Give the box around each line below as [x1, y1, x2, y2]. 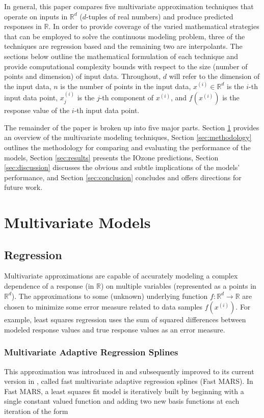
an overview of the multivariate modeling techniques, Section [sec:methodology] [4, 132, 252, 143]
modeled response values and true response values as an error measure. [4, 324, 225, 335]
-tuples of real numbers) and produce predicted [86, 11, 233, 21]
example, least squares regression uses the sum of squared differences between [4, 314, 246, 325]
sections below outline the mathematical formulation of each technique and [4, 50, 239, 61]
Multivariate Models [4, 212, 151, 233]
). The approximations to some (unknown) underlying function [11, 290, 208, 301]
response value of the [4, 105, 70, 116]
